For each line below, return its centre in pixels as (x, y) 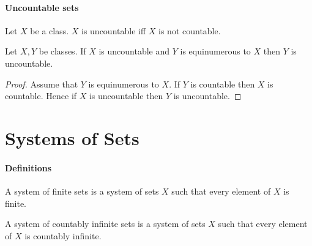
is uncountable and (134, 51)
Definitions (28, 167)
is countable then (223, 84)
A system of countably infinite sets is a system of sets (105, 224)
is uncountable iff (114, 30)
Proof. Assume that (42, 84)
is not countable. (190, 30)
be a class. (50, 30)
